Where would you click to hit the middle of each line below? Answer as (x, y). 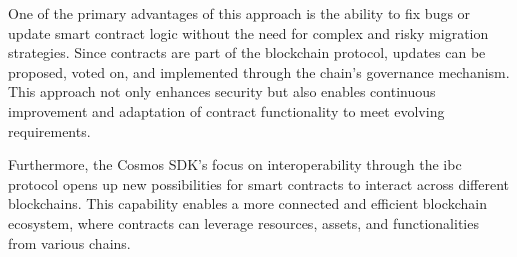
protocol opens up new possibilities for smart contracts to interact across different (258, 183)
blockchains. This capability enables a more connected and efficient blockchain (247, 203)
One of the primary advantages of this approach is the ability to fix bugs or (239, 13)
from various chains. (69, 242)
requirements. (49, 130)
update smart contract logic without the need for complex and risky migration (248, 32)
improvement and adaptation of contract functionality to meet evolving (226, 110)
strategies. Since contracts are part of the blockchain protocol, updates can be (247, 52)
